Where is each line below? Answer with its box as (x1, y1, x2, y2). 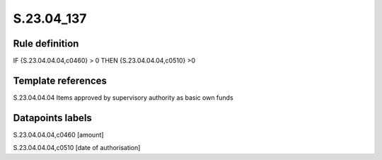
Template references (13, 74, 108, 86)
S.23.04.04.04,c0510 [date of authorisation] (13, 144, 141, 152)
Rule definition (13, 38, 79, 50)
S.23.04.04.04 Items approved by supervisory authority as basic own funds (13, 93, 233, 102)
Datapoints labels (13, 112, 92, 124)
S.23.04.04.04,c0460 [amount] (13, 130, 104, 139)
